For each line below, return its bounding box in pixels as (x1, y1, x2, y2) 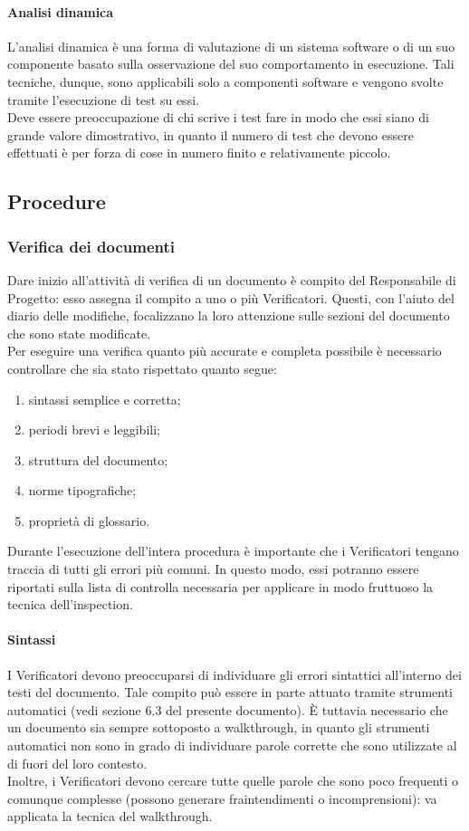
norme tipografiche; (28, 481, 137, 500)
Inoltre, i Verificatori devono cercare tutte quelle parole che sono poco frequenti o (7, 771, 459, 790)
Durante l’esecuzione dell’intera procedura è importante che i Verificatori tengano (7, 541, 459, 560)
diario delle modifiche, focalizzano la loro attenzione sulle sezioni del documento (7, 306, 450, 325)
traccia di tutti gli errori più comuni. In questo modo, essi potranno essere (7, 559, 419, 578)
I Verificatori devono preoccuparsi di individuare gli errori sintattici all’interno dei (7, 664, 462, 683)
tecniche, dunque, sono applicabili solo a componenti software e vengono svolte (7, 72, 444, 91)
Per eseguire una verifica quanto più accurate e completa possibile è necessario (7, 341, 442, 360)
